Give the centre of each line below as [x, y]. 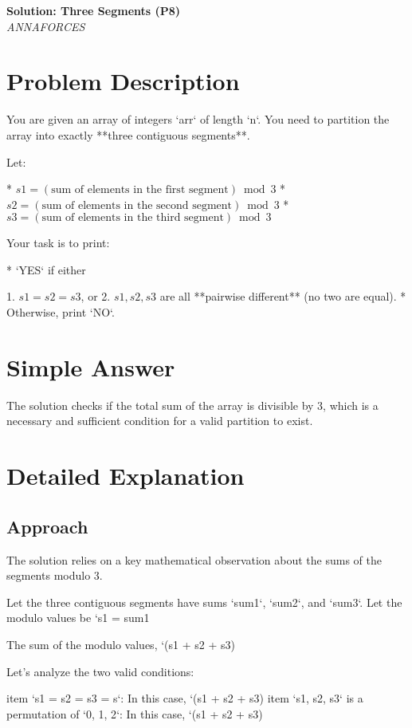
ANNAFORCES [46, 26]
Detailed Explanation [126, 476]
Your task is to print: [58, 243]
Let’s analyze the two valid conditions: [100, 671]
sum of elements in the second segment [137, 205]
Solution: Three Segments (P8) [94, 10]
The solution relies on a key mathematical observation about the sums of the [194, 559]
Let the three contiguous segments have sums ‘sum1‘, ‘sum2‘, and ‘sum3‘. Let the [204, 602]
